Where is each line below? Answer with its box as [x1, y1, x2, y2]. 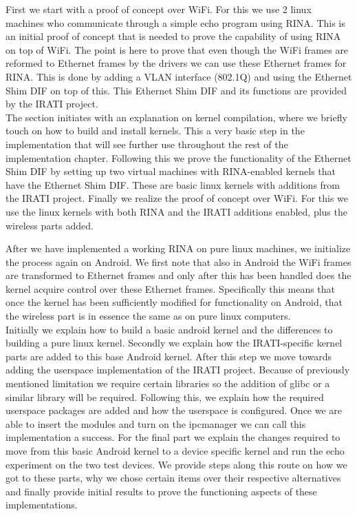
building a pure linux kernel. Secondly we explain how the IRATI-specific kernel [6, 336, 343, 350]
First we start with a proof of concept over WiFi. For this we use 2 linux [6, 2, 312, 16]
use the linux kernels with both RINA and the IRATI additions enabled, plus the [6, 204, 347, 218]
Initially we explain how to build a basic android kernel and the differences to [6, 322, 333, 336]
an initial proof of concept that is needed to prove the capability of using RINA [6, 29, 341, 43]
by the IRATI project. [6, 96, 98, 111]
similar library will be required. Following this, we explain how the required [6, 389, 324, 404]
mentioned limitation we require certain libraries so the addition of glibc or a [6, 376, 330, 391]
